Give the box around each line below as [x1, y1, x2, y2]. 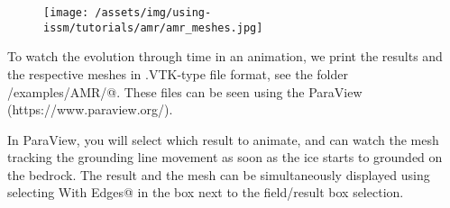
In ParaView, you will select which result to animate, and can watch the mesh [7, 130, 439, 149]
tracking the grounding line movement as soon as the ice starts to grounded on [7, 148, 443, 167]
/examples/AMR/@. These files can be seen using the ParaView [7, 82, 363, 101]
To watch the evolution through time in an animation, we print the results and [7, 47, 443, 66]
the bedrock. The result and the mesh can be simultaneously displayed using [7, 165, 430, 184]
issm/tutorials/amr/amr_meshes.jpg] [43, 21, 263, 34]
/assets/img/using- [95, 6, 212, 19]
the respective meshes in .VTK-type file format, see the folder [7, 64, 348, 83]
